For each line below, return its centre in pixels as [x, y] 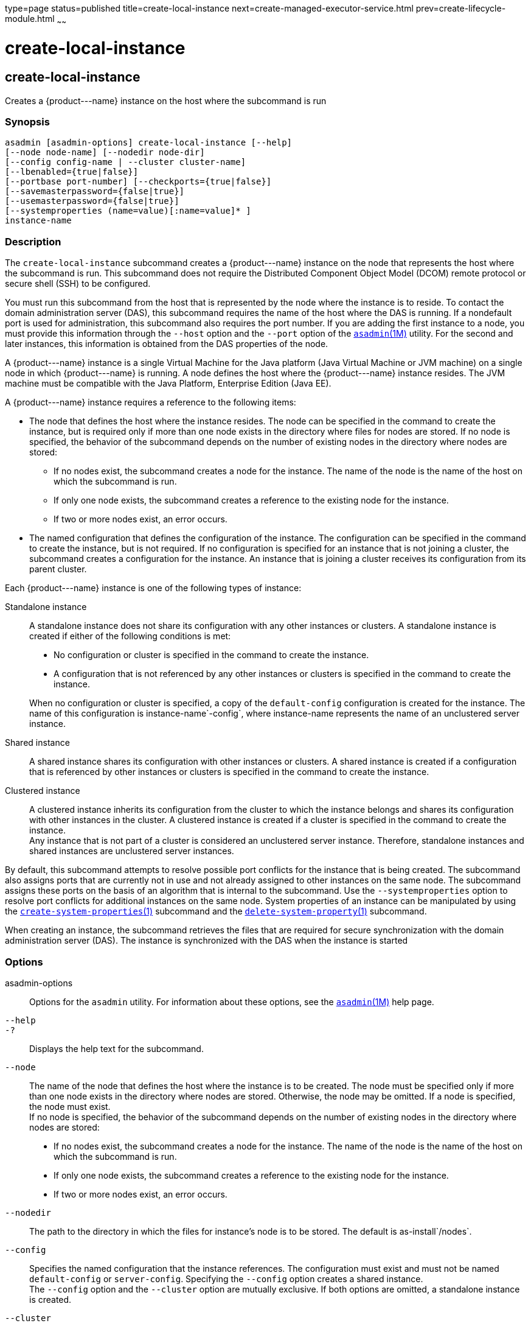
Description [33, 241]
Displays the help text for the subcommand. [116, 1048]
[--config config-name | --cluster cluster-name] [126, 162]
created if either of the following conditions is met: [130, 636]
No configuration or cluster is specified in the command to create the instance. [211, 655]
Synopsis [27, 122]
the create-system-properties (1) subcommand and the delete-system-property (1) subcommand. [216, 911]
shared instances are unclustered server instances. [132, 851]
